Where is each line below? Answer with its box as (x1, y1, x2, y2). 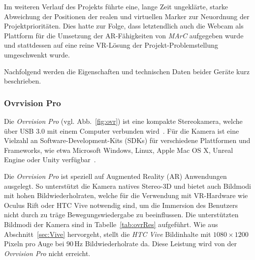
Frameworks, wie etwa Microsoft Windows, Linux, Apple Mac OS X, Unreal (4, 144, 233, 155)
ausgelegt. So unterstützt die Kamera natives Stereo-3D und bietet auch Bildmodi (4, 180, 252, 191)
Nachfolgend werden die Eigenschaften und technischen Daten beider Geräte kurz (4, 66, 250, 76)
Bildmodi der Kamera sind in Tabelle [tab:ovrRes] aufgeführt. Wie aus (4, 219, 218, 229)
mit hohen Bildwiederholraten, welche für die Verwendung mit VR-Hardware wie (4, 190, 248, 201)
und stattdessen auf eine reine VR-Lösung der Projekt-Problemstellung (4, 40, 218, 50)
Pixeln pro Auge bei (4, 238, 64, 249)
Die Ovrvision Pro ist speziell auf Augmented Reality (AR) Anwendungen (4, 171, 227, 181)
